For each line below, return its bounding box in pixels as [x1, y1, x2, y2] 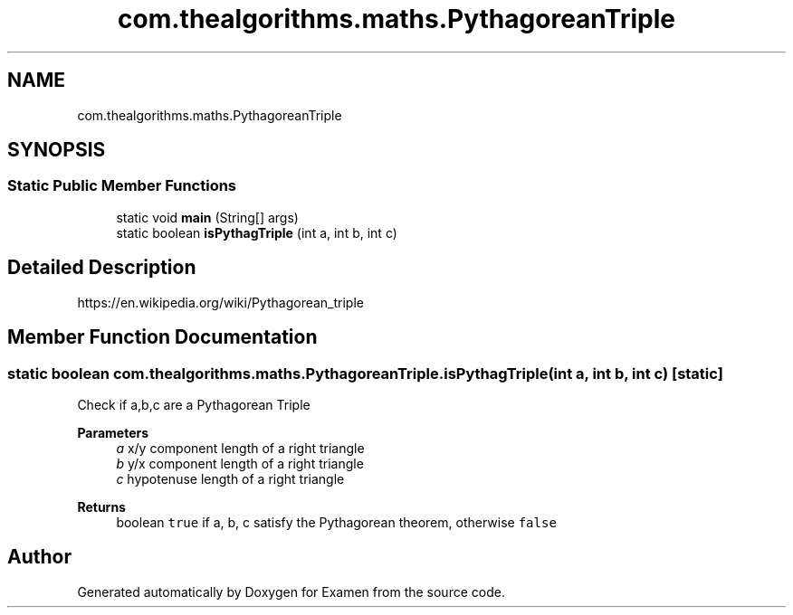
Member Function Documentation [7, 326, 318, 349]
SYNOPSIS [7, 138, 106, 162]
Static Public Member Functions [7, 176, 237, 195]
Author [7, 545, 72, 569]
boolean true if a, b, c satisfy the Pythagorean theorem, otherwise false [116, 514, 557, 530]
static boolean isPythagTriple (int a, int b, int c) [116, 224, 397, 241]
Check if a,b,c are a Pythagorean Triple [77, 396, 311, 412]
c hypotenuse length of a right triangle [116, 470, 345, 487]
